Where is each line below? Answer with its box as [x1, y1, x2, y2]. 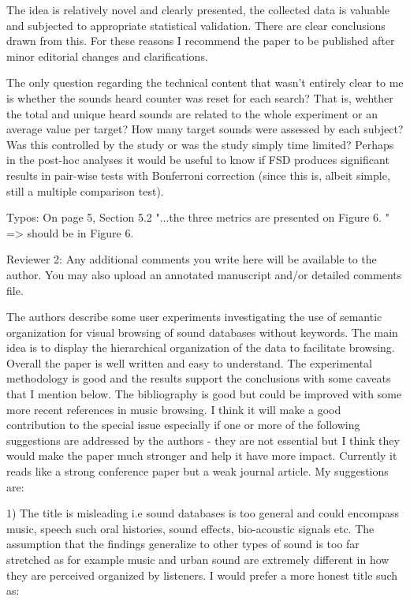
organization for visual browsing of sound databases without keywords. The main [6, 323, 398, 340]
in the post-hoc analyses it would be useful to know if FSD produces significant [6, 151, 389, 168]
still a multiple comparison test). [6, 182, 164, 199]
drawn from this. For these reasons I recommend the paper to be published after [6, 32, 395, 49]
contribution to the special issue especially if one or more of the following [6, 416, 360, 433]
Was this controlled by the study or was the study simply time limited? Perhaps [6, 136, 394, 152]
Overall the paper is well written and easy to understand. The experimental [6, 354, 372, 371]
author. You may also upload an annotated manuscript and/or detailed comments [6, 266, 402, 282]
